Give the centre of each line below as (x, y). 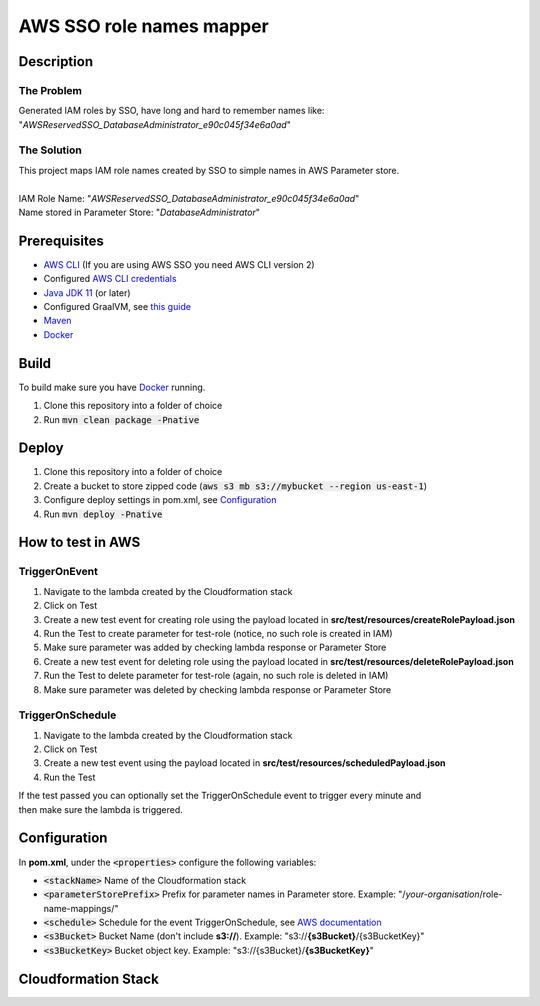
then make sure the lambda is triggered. (101, 809)
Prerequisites (61, 240)
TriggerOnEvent (58, 572)
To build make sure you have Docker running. (112, 387)
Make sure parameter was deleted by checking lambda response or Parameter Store (217, 689)
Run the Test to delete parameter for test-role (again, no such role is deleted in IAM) (216, 676)
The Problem (50, 90)
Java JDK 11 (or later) (87, 292)
